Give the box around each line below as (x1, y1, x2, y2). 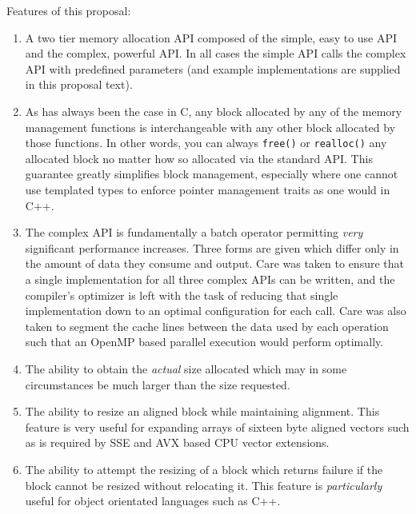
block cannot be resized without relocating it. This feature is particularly (25, 476, 382, 493)
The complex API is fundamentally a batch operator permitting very (25, 224, 363, 241)
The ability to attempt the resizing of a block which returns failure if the (25, 460, 383, 477)
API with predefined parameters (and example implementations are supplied (25, 60, 401, 77)
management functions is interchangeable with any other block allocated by (25, 118, 396, 135)
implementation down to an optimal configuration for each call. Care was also (25, 302, 406, 319)
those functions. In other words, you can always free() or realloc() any (25, 134, 387, 151)
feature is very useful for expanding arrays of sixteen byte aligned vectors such (25, 418, 410, 435)
